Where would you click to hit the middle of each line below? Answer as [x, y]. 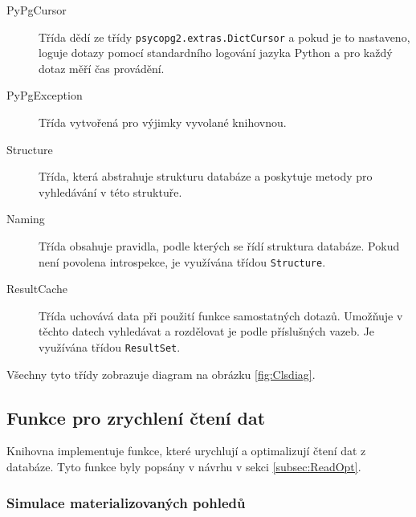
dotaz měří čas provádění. [102, 68]
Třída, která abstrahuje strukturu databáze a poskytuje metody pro [206, 176]
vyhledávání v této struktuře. [110, 191]
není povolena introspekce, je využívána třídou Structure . [182, 261]
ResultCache [37, 289]
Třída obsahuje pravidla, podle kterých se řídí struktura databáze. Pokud [219, 246]
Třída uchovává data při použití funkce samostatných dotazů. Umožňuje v [221, 315]
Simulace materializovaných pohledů [126, 502]
